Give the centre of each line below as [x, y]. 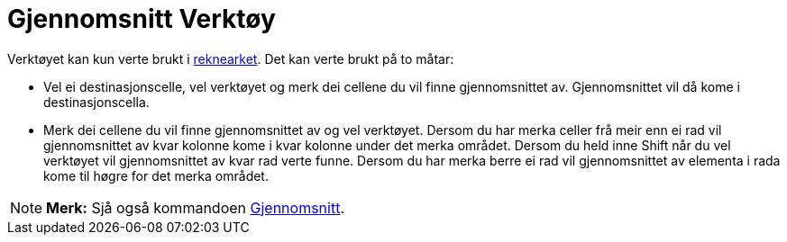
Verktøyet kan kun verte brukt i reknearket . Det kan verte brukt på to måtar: [231, 58]
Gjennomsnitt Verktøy [142, 19]
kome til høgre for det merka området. [156, 175]
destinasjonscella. [96, 102]
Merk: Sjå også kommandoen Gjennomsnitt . [196, 207]
